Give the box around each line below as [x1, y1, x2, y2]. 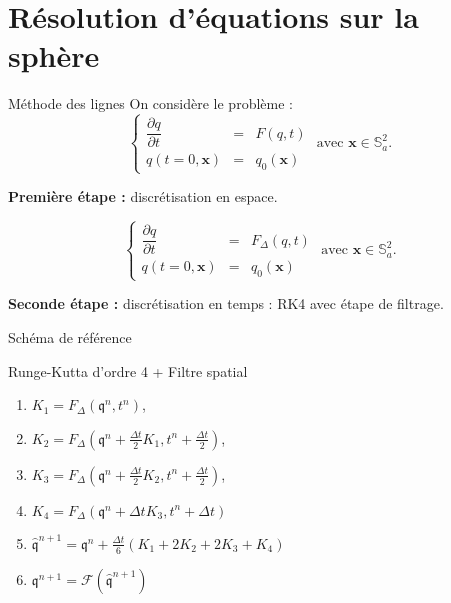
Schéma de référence [8, 326, 132, 347]
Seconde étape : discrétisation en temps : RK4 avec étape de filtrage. [8, 293, 444, 314]
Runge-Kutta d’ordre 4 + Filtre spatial [8, 360, 248, 381]
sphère [8, 35, 100, 76]
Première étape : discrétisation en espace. [8, 186, 278, 207]
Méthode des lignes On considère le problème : [8, 93, 293, 114]
